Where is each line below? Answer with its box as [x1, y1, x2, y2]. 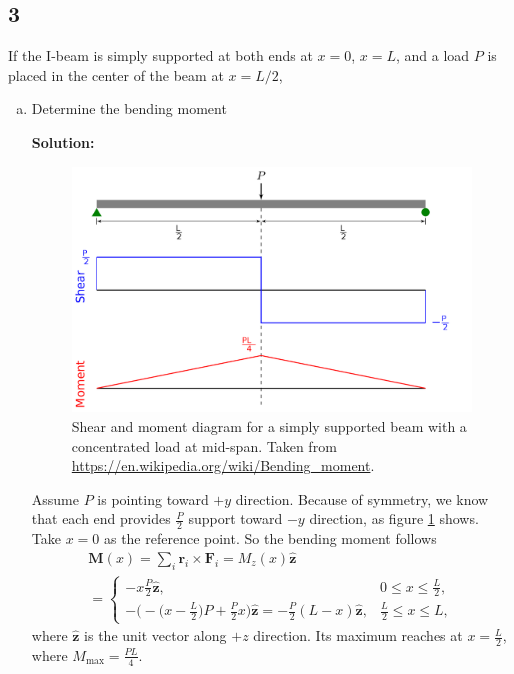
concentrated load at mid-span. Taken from [71, 435, 337, 456]
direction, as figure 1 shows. [309, 508, 479, 529]
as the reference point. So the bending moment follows [103, 528, 437, 549]
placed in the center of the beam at [8, 64, 224, 85]
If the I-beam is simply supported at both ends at [8, 45, 313, 66]
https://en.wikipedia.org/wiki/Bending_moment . [71, 455, 375, 476]
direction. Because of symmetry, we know [235, 488, 489, 509]
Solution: [31, 131, 95, 152]
